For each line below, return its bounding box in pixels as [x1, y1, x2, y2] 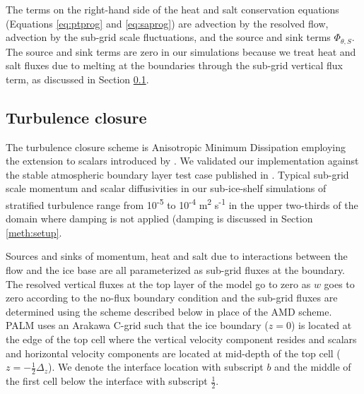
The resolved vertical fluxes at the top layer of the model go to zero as [6, 276, 311, 291]
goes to [324, 276, 355, 291]
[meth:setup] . [6, 225, 62, 239]
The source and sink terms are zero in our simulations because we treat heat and [6, 44, 356, 59]
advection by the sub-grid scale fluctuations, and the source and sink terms [6, 30, 331, 44]
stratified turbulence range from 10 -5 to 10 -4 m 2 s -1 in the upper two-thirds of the [6, 196, 358, 212]
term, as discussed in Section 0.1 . [6, 71, 149, 86]
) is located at [290, 318, 352, 333]
